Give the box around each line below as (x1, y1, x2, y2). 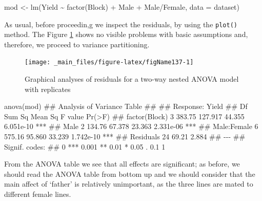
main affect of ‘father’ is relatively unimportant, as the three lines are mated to (4, 178, 253, 189)
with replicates (25, 83, 71, 94)
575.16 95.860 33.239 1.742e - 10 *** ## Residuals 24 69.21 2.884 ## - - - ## (4, 131, 246, 142)
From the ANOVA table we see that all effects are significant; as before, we (4, 158, 240, 169)
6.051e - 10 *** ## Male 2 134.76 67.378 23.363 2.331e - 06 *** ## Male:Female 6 (4, 121, 258, 132)
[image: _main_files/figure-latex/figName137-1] (25, 59, 194, 66)
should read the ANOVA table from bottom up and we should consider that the (4, 168, 255, 179)
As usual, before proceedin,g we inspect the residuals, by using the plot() (4, 19, 237, 29)
